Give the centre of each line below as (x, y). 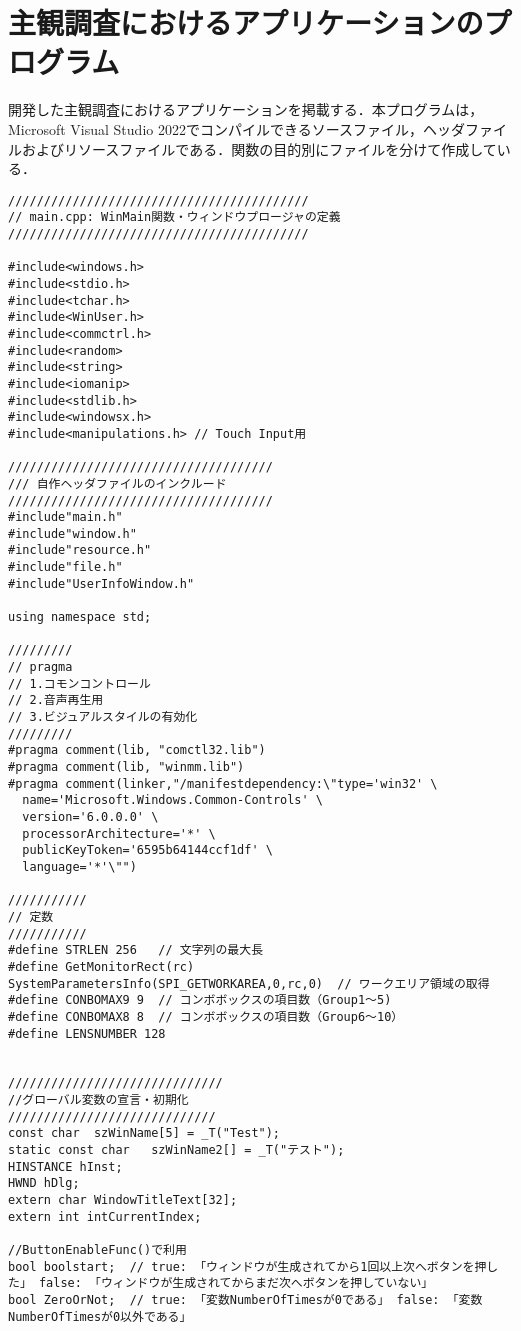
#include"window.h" (72, 533)
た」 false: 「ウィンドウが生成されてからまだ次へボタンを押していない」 (221, 1283)
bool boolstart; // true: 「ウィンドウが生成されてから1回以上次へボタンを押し (253, 1266)
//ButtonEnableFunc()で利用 (97, 1250)
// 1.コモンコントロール (79, 683)
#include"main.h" (65, 517)
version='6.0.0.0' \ (90, 816)
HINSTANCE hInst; (65, 1166)
